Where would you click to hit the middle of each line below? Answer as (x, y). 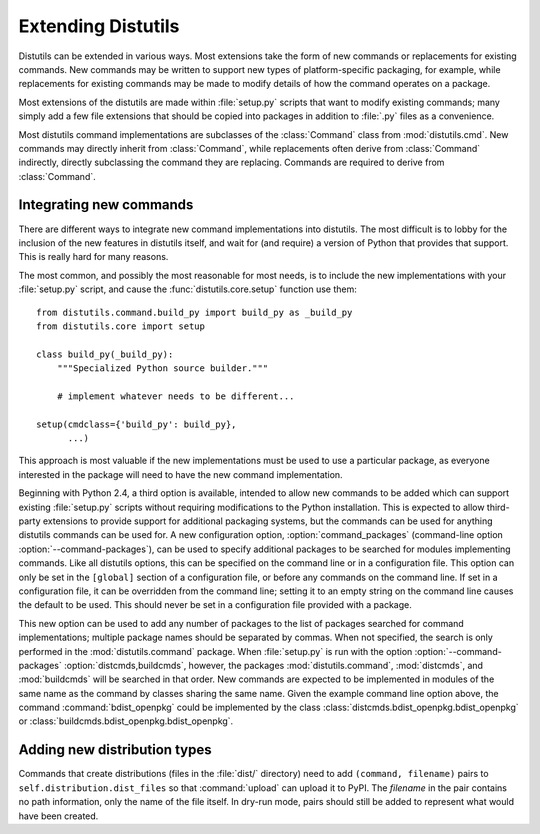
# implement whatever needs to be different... (175, 396)
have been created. (58, 816)
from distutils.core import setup (120, 326)
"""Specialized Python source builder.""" (162, 368)
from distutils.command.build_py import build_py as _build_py (194, 312)
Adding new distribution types (115, 750)
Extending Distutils (99, 26)
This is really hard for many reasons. (93, 257)
